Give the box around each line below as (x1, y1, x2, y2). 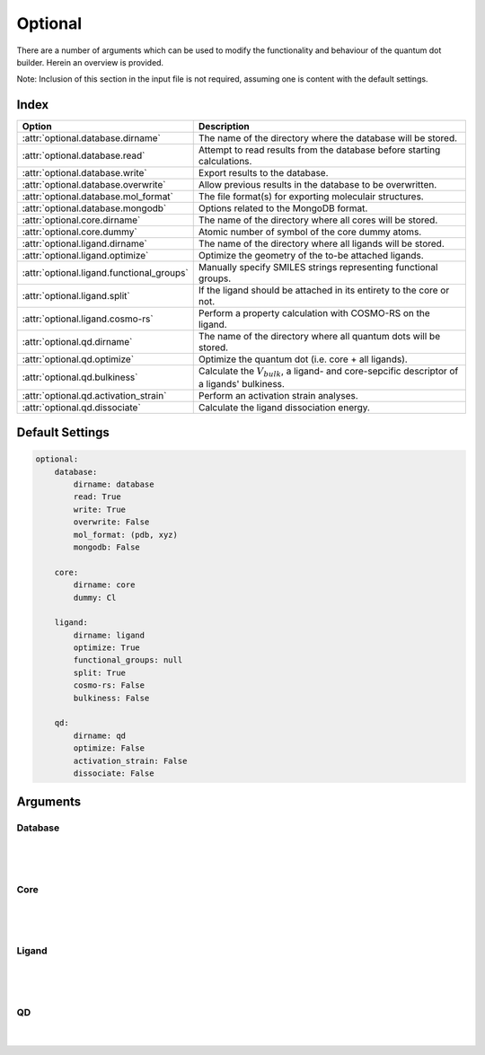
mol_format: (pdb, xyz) (73, 530, 179, 540)
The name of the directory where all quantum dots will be (198, 330, 440, 343)
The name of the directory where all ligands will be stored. (198, 238, 445, 251)
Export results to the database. (198, 167, 329, 180)
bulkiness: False (73, 692, 150, 703)
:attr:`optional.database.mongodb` (22, 202, 167, 215)
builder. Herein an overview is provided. (16, 57, 164, 67)
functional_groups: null (73, 655, 183, 665)
